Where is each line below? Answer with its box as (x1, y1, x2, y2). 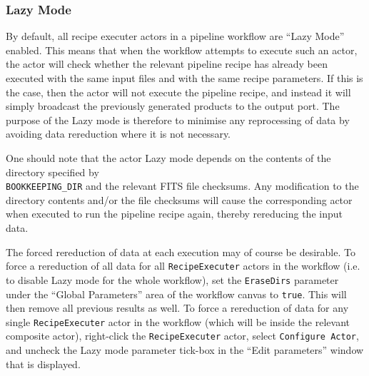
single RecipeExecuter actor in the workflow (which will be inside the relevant (6, 314, 350, 329)
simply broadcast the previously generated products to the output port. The (6, 98, 340, 113)
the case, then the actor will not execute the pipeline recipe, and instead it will (6, 84, 351, 99)
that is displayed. (6, 356, 81, 371)
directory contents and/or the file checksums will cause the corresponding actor (6, 192, 353, 207)
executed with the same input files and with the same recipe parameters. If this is (6, 71, 363, 85)
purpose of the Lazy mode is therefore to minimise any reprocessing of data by (6, 112, 350, 127)
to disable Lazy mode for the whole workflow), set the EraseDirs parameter (6, 272, 339, 287)
